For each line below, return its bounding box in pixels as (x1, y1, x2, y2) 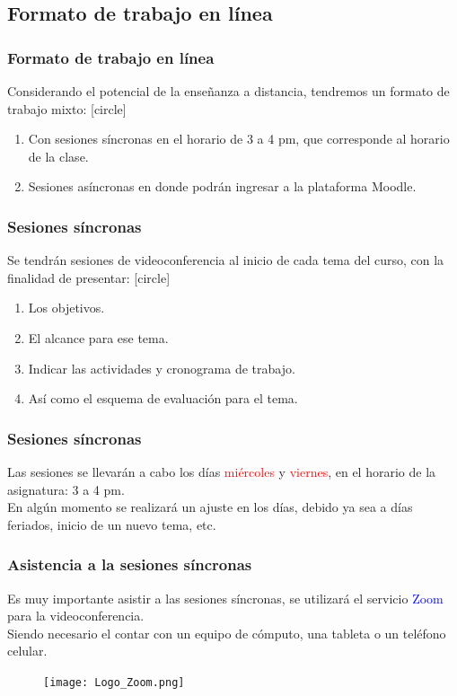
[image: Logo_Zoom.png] (43, 675, 185, 689)
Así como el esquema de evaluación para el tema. (28, 389, 298, 408)
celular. (7, 641, 48, 660)
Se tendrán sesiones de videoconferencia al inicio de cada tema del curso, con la (7, 251, 444, 269)
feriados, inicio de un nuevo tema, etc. (7, 515, 216, 533)
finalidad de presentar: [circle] (7, 268, 171, 286)
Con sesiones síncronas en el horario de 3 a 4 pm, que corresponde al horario (28, 129, 450, 148)
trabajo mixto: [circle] (7, 99, 127, 118)
